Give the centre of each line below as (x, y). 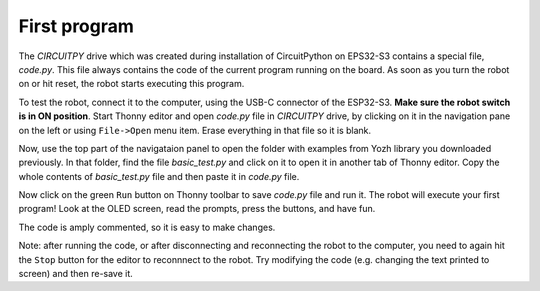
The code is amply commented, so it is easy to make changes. (147, 227)
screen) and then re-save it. (76, 274)
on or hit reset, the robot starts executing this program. (131, 84)
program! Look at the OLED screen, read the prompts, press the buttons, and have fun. (197, 209)
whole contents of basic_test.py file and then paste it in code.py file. (159, 176)
